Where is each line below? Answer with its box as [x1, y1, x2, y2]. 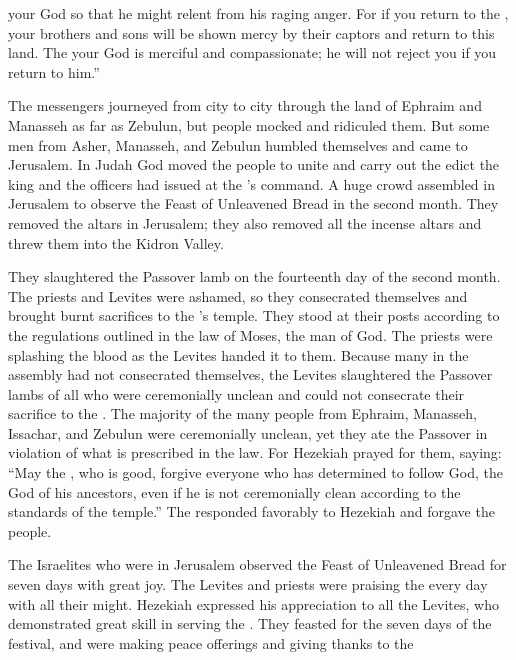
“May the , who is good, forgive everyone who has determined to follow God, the [8, 462, 504, 483]
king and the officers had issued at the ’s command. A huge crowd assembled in [8, 173, 495, 194]
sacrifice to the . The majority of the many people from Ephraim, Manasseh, [8, 403, 477, 424]
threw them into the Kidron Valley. [8, 232, 224, 253]
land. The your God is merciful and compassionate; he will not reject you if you [8, 42, 497, 63]
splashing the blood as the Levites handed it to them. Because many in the [8, 344, 469, 365]
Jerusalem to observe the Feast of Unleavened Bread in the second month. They [8, 193, 499, 214]
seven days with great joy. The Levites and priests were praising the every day [8, 574, 488, 595]
